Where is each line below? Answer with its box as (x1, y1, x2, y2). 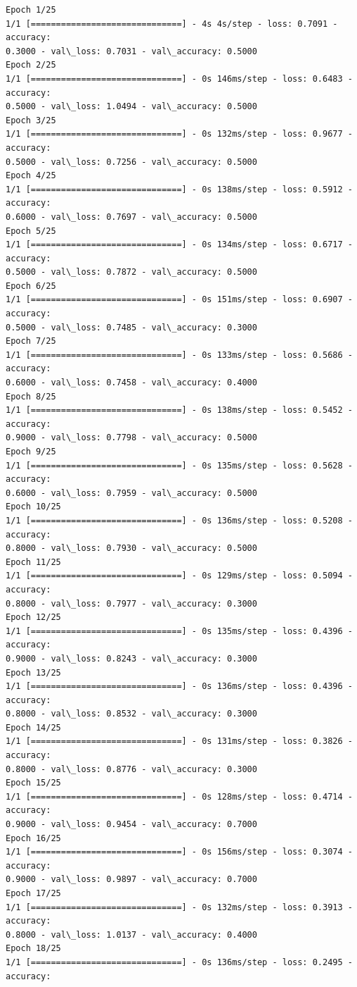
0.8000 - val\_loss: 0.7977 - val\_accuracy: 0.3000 (6, 598, 257, 609)
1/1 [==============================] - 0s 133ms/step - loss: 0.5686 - (6, 349, 353, 360)
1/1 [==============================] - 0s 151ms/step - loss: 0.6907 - (6, 294, 353, 305)
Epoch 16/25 (6, 833, 61, 843)
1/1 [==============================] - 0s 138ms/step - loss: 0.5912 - (6, 184, 353, 194)
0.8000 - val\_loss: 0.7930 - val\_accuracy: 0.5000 (6, 543, 257, 554)
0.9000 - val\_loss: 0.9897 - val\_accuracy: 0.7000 (6, 874, 257, 885)
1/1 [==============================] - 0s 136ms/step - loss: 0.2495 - (6, 957, 353, 967)
